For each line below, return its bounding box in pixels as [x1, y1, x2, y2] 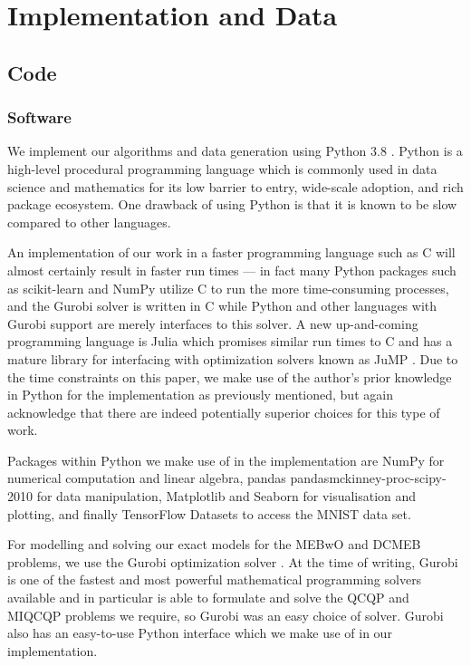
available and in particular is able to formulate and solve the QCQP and [7, 588, 409, 607]
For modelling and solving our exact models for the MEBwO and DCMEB [7, 535, 421, 554]
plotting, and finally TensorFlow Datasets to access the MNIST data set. [7, 504, 411, 523]
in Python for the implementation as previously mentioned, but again [7, 385, 393, 404]
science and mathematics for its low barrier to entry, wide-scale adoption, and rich [7, 177, 464, 196]
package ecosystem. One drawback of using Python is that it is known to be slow [7, 195, 457, 214]
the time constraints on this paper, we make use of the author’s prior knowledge [7, 367, 452, 386]
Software [7, 106, 72, 129]
